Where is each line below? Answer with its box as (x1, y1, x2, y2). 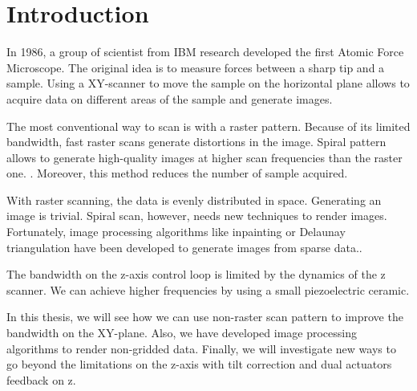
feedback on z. (6, 371, 76, 388)
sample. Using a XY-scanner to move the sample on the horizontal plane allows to (6, 75, 410, 92)
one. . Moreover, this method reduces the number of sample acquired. (6, 165, 348, 181)
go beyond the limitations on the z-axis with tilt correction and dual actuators (6, 356, 392, 373)
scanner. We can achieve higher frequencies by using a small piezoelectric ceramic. (6, 281, 410, 298)
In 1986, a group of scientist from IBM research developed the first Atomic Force (6, 43, 404, 60)
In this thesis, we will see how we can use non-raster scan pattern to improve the (6, 308, 403, 325)
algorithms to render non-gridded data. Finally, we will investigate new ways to (6, 340, 396, 356)
